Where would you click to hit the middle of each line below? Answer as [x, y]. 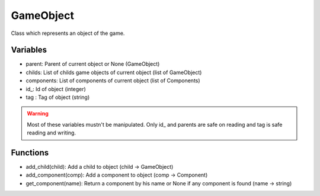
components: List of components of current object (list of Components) [113, 81]
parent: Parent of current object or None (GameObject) [93, 64]
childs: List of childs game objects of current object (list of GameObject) [114, 72]
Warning [38, 114]
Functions [30, 153]
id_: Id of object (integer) [56, 89]
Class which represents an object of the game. [68, 33]
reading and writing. [52, 133]
